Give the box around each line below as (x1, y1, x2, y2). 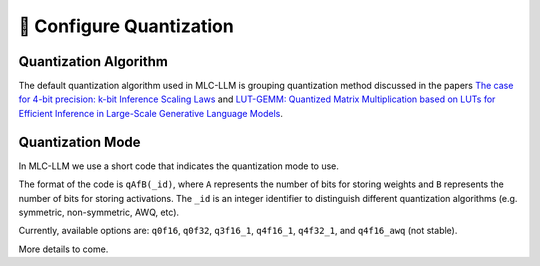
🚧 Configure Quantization (18, 15, 234, 37)
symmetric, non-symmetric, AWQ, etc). (18, 206, 180, 218)
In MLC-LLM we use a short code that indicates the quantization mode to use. (18, 160, 340, 172)
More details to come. (18, 243, 109, 255)
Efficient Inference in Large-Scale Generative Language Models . (18, 107, 284, 119)
